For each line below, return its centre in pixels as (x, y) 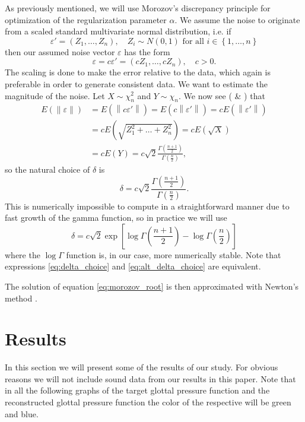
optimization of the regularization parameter (86, 19)
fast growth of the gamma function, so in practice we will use (116, 218)
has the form (147, 51)
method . (21, 298)
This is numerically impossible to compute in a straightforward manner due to (147, 206)
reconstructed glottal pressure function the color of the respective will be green (148, 402)
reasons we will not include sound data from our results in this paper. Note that (150, 378)
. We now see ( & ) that (222, 95)
